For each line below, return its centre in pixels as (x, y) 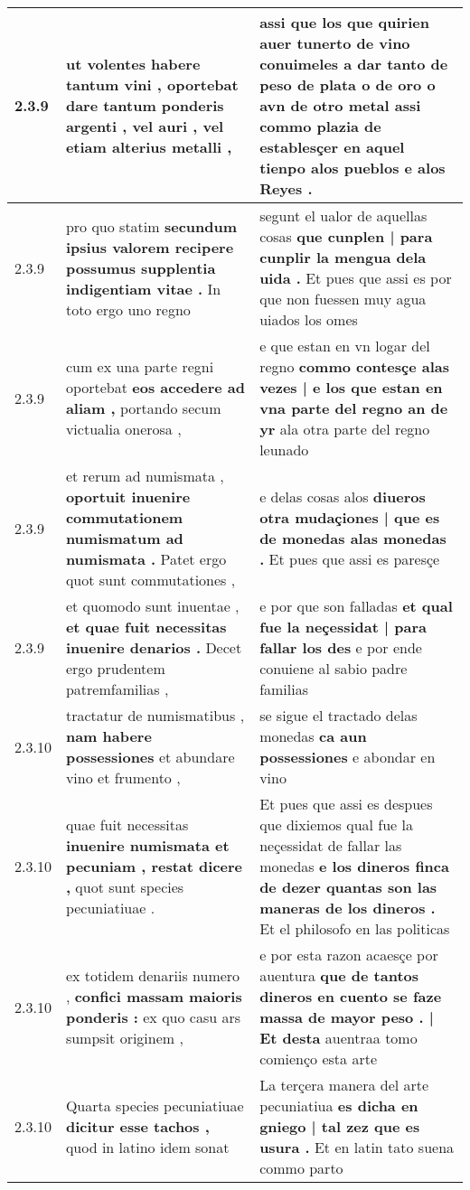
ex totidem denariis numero (153, 975)
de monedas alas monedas (353, 538)
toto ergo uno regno (128, 309)
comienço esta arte (318, 1059)
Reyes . (286, 188)
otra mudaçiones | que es (350, 517)
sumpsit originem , (124, 1038)
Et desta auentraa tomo (338, 1038)
